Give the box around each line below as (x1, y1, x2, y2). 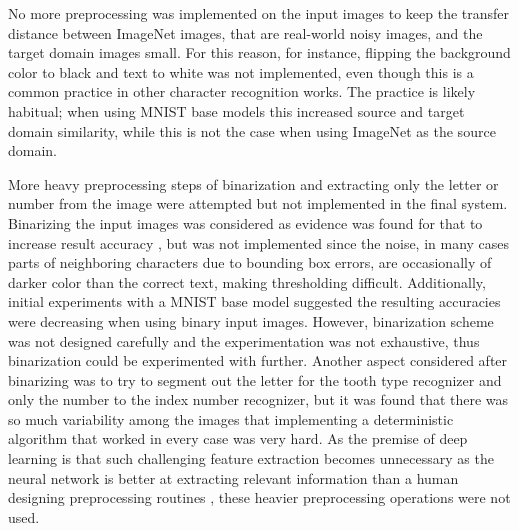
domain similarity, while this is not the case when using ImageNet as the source (8, 120, 496, 141)
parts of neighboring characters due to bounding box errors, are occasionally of (8, 252, 492, 273)
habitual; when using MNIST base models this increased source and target (8, 100, 465, 121)
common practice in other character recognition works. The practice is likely (8, 81, 476, 102)
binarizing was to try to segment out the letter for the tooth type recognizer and (8, 369, 502, 390)
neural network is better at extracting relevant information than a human (8, 467, 459, 488)
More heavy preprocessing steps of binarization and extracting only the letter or (8, 173, 499, 194)
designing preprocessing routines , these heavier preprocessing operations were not (8, 487, 511, 508)
